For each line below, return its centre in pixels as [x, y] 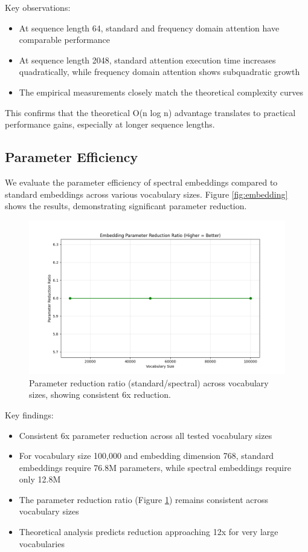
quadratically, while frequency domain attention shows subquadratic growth [159, 72]
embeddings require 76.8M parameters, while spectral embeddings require [155, 467]
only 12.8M [40, 479]
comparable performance [65, 40]
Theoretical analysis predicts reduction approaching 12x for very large [149, 532]
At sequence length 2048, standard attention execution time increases [147, 60]
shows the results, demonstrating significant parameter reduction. [126, 206]
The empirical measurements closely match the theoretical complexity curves [161, 92]
